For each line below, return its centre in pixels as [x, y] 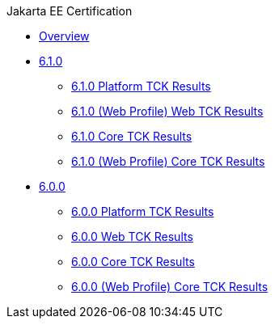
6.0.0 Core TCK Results [133, 262]
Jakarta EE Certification [70, 11]
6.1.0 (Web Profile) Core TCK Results [168, 161]
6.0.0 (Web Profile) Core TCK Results [170, 287]
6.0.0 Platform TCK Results [143, 211]
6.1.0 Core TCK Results [132, 136]
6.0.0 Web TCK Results [132, 236]
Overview [64, 36]
